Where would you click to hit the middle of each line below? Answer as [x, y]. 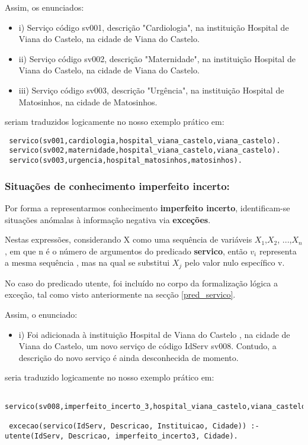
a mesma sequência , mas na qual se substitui [87, 262]
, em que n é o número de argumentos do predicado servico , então [126, 251]
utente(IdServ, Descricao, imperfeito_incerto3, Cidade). [121, 436]
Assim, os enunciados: [44, 7]
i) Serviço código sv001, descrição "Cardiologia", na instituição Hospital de [154, 27]
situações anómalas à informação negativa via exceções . [108, 219]
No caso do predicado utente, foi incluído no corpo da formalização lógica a [142, 283]
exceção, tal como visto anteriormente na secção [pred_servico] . [120, 294]
